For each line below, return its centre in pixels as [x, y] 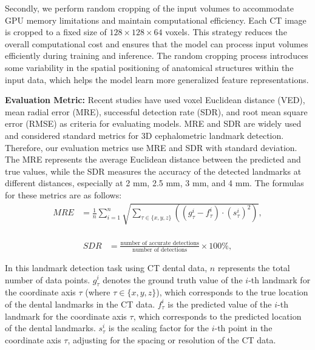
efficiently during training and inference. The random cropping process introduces [157, 56]
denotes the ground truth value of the [173, 279]
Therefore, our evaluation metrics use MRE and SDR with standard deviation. [151, 147]
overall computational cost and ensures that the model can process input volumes [157, 43]
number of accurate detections [160, 244]
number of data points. [48, 279]
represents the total [254, 267]
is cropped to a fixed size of [56, 32]
